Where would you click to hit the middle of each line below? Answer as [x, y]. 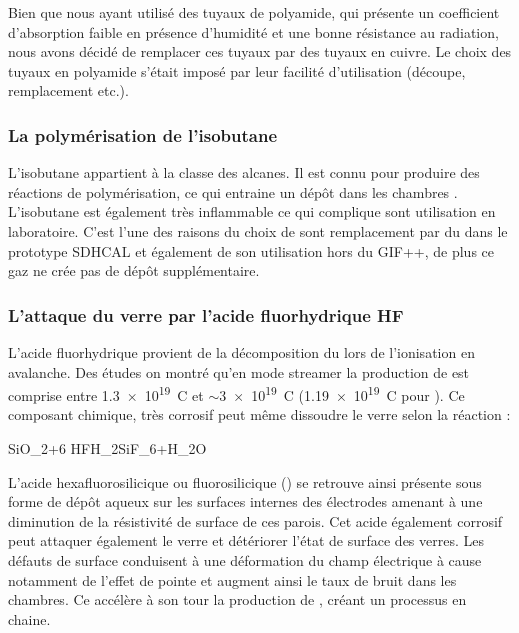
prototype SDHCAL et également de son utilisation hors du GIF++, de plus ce [251, 250]
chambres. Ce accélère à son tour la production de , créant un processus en [237, 599]
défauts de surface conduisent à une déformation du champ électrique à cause [245, 559]
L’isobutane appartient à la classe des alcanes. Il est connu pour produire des [244, 172]
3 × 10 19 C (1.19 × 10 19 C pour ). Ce [342, 393]
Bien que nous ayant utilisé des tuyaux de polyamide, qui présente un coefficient [254, 12]
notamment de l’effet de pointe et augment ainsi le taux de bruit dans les [232, 579]
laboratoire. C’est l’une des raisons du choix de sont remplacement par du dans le [258, 230]
